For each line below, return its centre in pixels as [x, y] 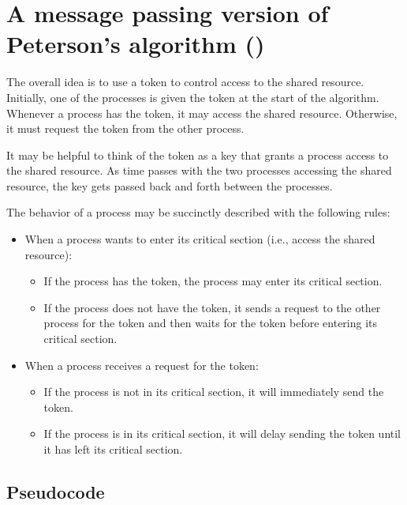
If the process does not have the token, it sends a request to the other [212, 307]
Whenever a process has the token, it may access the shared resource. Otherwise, [202, 113]
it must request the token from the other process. [125, 128]
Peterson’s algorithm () [136, 44]
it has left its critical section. [113, 449]
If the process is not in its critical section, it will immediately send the [214, 392]
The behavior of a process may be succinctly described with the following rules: [198, 212]
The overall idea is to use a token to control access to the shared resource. [185, 82]
